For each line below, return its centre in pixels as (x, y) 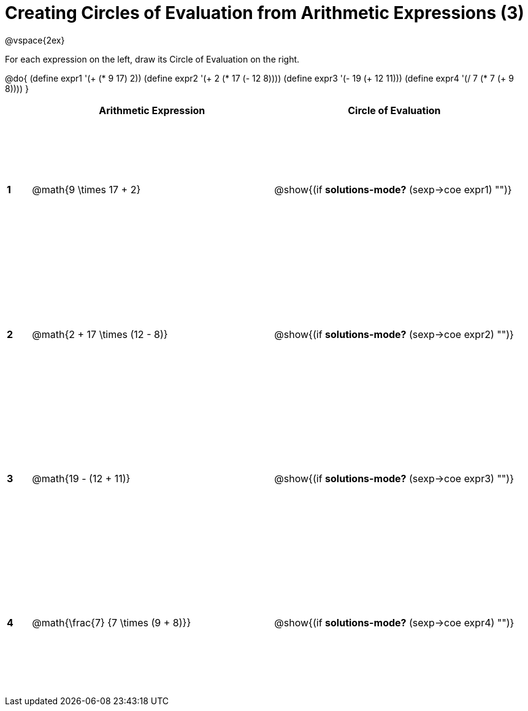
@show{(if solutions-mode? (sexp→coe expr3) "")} (394, 479)
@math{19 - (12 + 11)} (81, 479)
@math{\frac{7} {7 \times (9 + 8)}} (112, 623)
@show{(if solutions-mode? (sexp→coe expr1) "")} (393, 190)
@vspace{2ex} (35, 40)
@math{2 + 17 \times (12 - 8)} (100, 334)
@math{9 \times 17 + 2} (86, 190)
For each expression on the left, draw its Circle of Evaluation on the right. (152, 59)
